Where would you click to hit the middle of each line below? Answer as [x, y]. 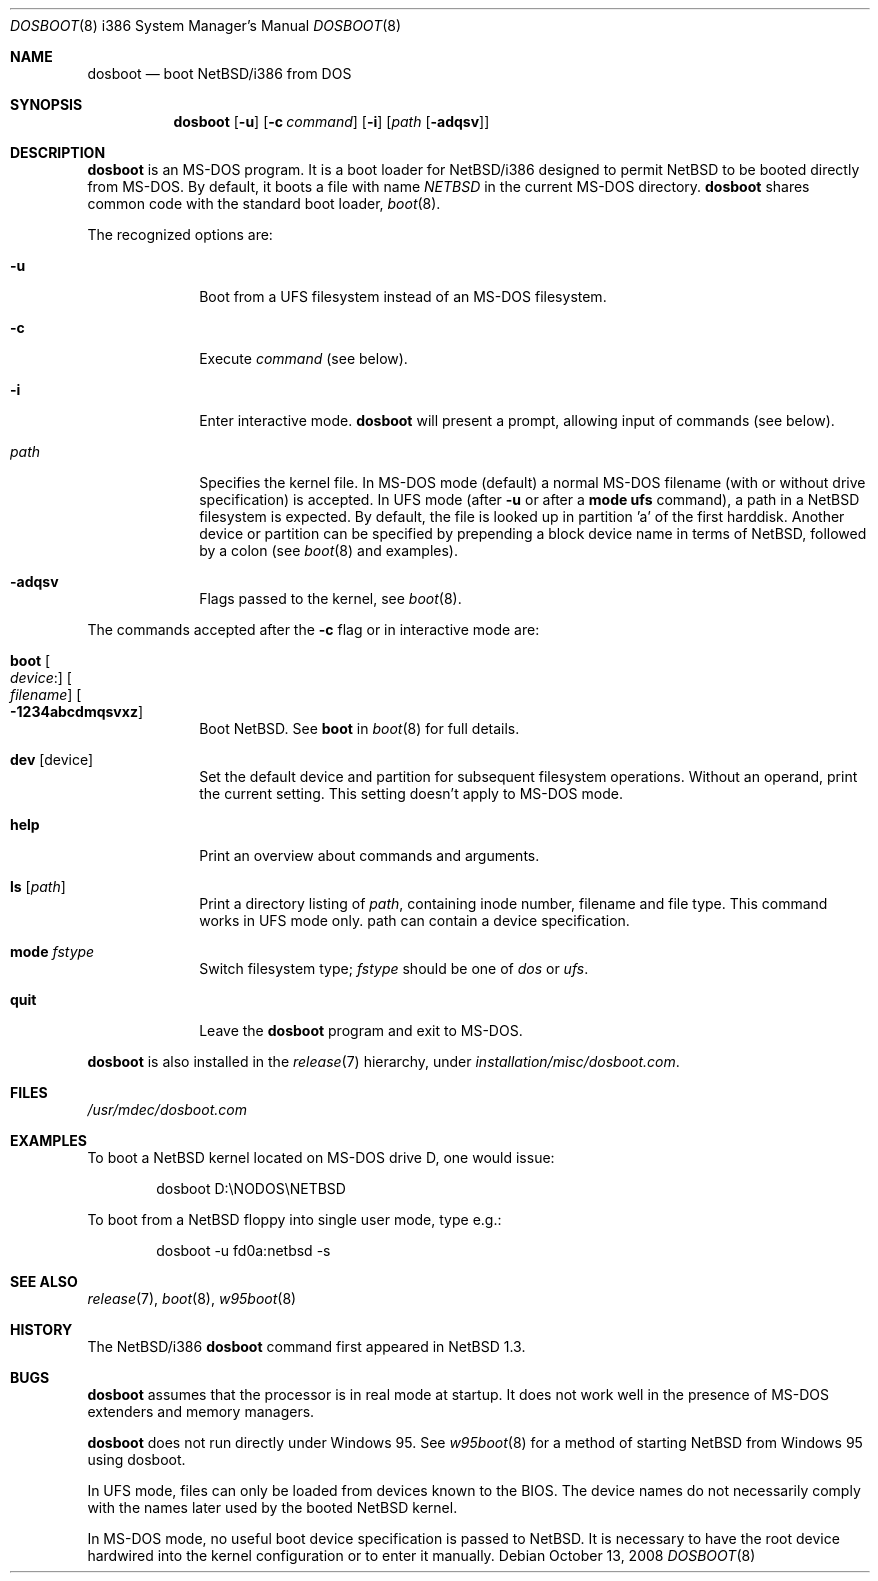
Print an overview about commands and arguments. [369, 855]
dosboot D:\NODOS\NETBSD [251, 1188]
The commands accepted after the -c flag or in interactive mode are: [313, 629]
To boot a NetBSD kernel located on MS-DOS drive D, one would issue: [321, 1157]
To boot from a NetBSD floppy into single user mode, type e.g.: [294, 1219]
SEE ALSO [44, 1281]
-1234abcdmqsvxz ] [77, 711]
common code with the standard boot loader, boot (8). [264, 203]
